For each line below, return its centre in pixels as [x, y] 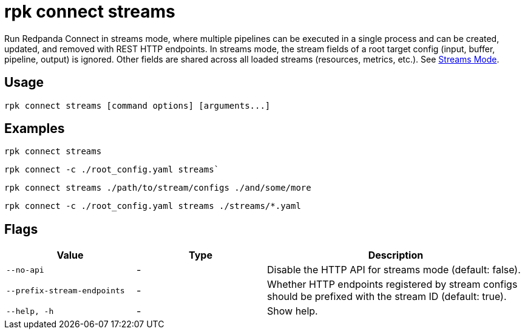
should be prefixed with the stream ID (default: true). [387, 297]
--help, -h [30, 311]
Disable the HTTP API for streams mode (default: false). [394, 270]
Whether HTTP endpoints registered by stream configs [392, 285]
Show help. [293, 311]
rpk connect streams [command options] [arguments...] [137, 105]
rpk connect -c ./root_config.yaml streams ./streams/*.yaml [153, 206]
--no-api [25, 270]
